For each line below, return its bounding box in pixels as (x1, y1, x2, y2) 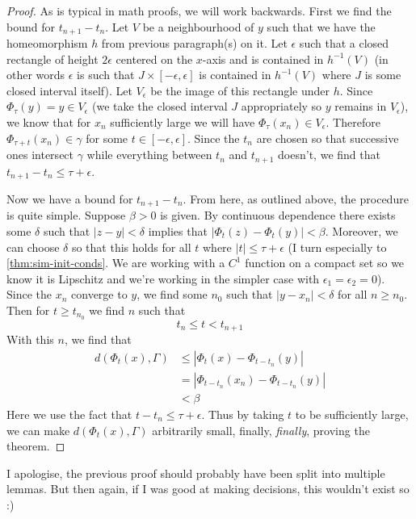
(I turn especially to (288, 238, 387, 255)
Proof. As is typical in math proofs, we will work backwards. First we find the (6, 2, 392, 19)
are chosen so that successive (256, 129, 399, 146)
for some (86, 129, 128, 146)
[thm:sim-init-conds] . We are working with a (6, 254, 225, 271)
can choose (6, 238, 60, 255)
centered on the (116, 50, 193, 67)
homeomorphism (6, 35, 88, 52)
